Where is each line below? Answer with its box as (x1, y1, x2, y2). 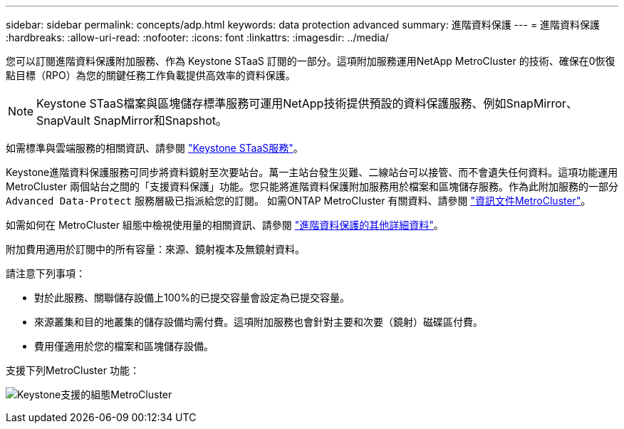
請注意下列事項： (6, 267, 85, 279)
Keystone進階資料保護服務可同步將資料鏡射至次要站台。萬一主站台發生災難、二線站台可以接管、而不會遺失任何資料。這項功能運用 (6, 166, 618, 178)
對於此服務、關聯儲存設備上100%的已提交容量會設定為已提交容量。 (34, 291, 350, 304)
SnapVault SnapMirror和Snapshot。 (36, 113, 227, 128)
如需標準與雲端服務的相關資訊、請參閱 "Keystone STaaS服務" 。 (6, 142, 303, 154)
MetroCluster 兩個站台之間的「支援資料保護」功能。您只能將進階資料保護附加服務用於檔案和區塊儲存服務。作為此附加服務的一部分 (6, 180, 618, 192)
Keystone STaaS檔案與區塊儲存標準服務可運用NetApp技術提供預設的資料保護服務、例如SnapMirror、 (36, 96, 578, 110)
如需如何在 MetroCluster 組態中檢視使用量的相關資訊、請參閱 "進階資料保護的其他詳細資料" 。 (6, 219, 444, 231)
